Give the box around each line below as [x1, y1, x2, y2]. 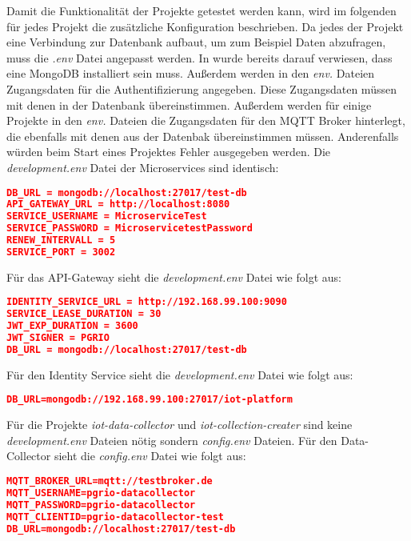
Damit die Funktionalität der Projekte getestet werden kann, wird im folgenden [6, 2, 397, 18]
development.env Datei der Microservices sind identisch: [6, 158, 279, 175]
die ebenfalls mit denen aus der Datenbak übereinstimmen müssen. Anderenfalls [6, 127, 399, 144]
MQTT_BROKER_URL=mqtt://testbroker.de [6, 475, 213, 487]
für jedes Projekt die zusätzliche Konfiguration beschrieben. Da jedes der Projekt [6, 18, 404, 34]
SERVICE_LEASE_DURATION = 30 [6, 308, 162, 320]
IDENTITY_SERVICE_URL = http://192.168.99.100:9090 [6, 296, 287, 308]
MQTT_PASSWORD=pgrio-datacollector [6, 499, 196, 511]
